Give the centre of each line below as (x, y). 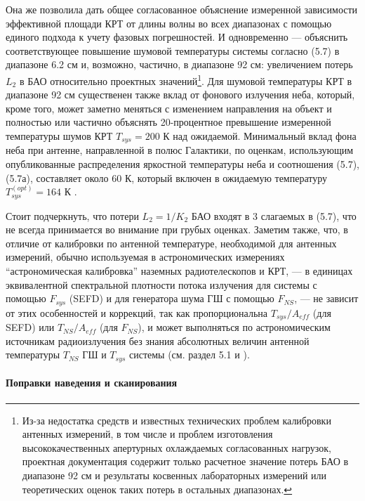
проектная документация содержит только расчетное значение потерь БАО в (185, 461)
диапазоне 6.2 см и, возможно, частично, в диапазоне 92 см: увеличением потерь (179, 64)
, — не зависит (326, 298)
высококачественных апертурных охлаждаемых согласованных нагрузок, (177, 447)
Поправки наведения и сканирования (92, 383)
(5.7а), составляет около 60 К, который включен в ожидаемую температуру (167, 177)
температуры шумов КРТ (59, 136)
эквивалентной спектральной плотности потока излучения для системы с (161, 284)
